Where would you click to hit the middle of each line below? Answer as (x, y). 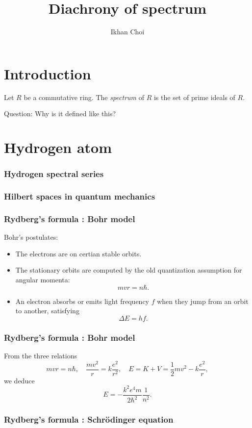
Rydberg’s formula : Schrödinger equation (89, 419)
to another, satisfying (47, 311)
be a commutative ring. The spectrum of (84, 97)
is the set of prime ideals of (194, 97)
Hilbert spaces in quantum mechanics (80, 196)
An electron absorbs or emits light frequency (82, 301)
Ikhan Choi (127, 32)
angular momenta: (43, 279)
